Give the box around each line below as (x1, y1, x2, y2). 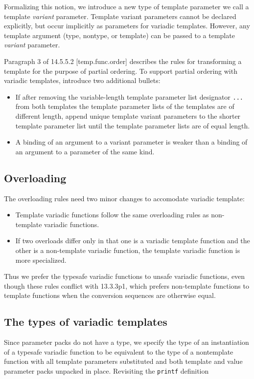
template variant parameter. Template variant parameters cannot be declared (4, 11, 236, 21)
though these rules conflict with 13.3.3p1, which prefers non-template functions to (4, 280, 249, 291)
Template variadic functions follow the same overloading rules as (15, 210, 209, 220)
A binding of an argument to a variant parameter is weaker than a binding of (15, 137, 248, 147)
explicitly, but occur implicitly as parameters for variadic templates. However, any (4, 21, 250, 31)
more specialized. (15, 254, 67, 265)
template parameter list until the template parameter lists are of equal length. (15, 120, 250, 130)
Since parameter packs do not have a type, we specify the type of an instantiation (4, 337, 249, 347)
